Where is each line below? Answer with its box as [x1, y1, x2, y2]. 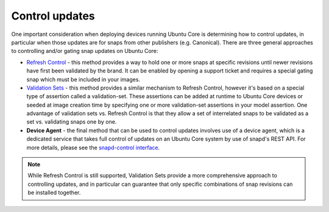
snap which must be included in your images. [26, 76, 140, 83]
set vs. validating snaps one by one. [26, 118, 117, 125]
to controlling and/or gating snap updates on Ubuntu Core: [11, 48, 158, 55]
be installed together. [27, 189, 81, 196]
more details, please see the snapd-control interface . [26, 144, 160, 151]
